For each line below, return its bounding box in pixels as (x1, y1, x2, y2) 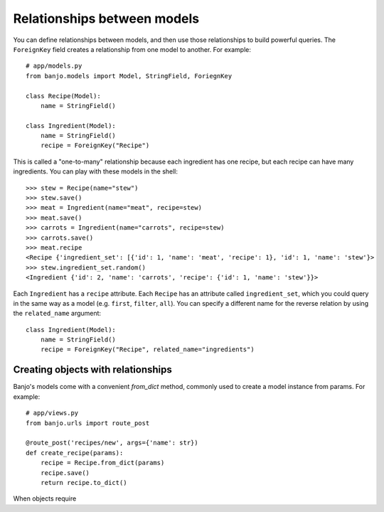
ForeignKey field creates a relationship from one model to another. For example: (13, 45, 252, 53)
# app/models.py (26, 62, 82, 70)
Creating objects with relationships (13, 363, 172, 376)
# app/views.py (26, 409, 79, 417)
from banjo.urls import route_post (26, 419, 150, 427)
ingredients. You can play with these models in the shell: (13, 167, 178, 176)
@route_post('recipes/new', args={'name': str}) (26, 439, 198, 447)
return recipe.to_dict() (40, 479, 127, 486)
